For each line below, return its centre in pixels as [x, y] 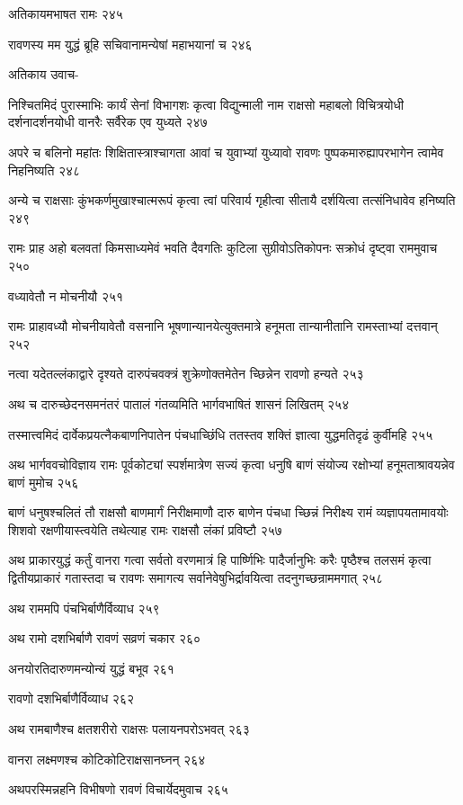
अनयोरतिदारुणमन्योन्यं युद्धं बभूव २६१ [91, 668]
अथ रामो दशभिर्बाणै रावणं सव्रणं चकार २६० [105, 638]
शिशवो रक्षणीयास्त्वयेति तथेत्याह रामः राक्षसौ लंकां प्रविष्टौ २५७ [145, 529]
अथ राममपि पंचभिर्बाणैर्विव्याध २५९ [84, 608]
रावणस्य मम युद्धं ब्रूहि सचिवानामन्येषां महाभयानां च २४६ [130, 44]
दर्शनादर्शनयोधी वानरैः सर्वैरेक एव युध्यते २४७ [108, 122]
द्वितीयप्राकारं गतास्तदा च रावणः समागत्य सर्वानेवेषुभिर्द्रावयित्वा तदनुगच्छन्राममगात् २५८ [196, 578]
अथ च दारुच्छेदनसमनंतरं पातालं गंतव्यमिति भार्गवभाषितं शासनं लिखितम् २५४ [179, 403]
